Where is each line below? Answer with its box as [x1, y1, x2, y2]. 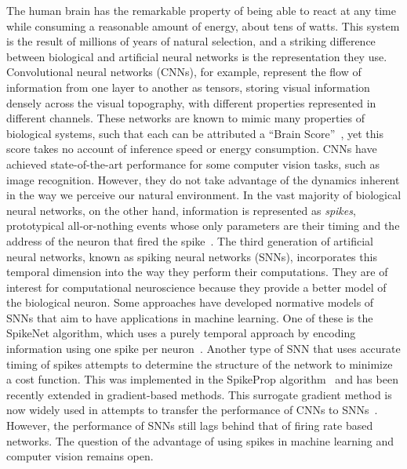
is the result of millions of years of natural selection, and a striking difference [6, 33, 376, 49]
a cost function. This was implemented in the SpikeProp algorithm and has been [6, 371, 398, 387]
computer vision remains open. [6, 448, 154, 464]
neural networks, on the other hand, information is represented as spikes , [6, 202, 356, 218]
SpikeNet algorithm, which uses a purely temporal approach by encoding [6, 325, 356, 341]
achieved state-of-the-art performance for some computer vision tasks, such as [6, 155, 380, 172]
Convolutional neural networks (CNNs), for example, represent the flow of [6, 64, 362, 80]
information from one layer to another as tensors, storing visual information [6, 78, 370, 95]
